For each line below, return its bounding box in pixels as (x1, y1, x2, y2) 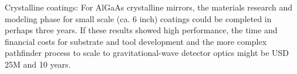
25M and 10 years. (5, 58, 71, 70)
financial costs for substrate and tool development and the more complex (5, 35, 267, 47)
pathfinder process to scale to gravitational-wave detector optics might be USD (5, 47, 289, 59)
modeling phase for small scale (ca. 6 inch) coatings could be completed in (5, 12, 272, 24)
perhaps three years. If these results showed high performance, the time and (5, 24, 278, 36)
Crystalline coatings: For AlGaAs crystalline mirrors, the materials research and (5, 1, 293, 13)
